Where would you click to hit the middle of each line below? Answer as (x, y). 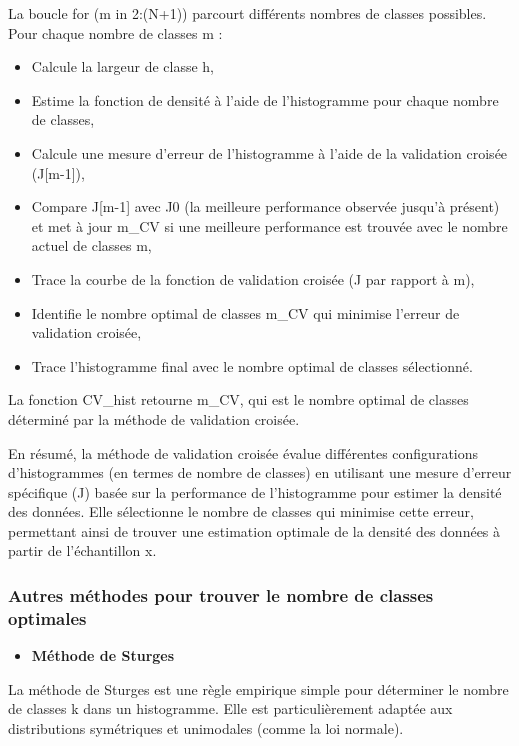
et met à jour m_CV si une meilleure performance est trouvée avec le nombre (269, 225)
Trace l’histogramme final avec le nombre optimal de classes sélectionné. (252, 365)
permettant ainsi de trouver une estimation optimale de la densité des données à (254, 530)
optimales (47, 617)
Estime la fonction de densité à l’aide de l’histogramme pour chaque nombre (265, 99)
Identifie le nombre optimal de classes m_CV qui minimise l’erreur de (245, 312)
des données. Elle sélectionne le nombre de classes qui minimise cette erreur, (241, 511)
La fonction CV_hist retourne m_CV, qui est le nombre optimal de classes (238, 399)
